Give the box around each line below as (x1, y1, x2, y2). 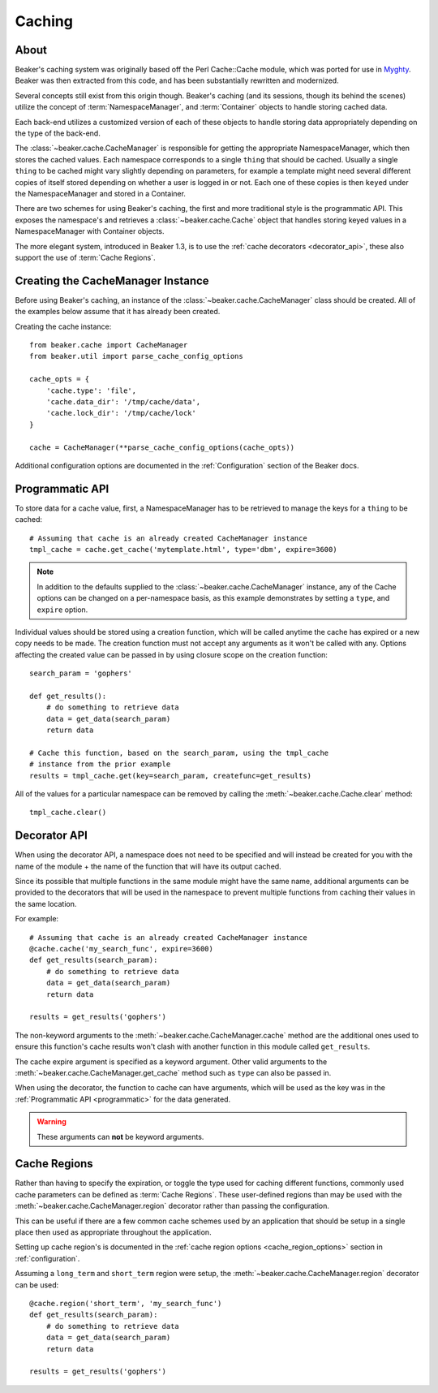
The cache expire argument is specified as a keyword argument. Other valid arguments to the (15, 1056, 328, 1067)
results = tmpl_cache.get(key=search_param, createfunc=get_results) (29, 771, 312, 780)
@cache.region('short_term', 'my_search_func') (29, 1299, 222, 1308)
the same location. (15, 899, 77, 908)
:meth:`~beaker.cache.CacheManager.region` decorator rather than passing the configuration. (15, 1201, 330, 1211)
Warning (36, 1117, 67, 1127)
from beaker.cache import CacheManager (29, 341, 188, 349)
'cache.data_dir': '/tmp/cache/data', (45, 397, 201, 406)
